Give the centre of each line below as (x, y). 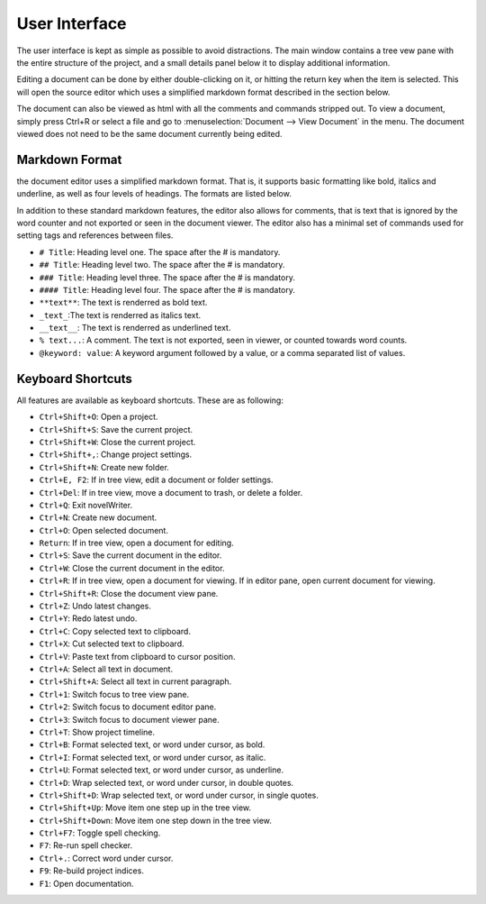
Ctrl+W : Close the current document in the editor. (132, 568)
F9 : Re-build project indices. (91, 871)
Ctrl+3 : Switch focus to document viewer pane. (129, 719)
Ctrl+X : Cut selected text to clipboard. (112, 644)
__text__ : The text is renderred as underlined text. (135, 328)
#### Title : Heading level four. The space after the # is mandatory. (167, 289)
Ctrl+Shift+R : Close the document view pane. (129, 593)
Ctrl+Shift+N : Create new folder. (104, 467)
